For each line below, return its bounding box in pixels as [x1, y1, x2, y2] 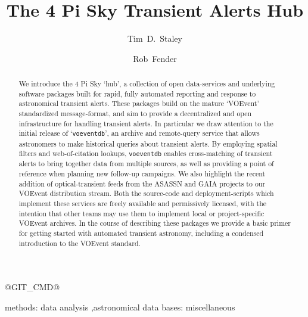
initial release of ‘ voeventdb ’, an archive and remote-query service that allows [18, 128, 260, 138]
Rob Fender [133, 52, 177, 64]
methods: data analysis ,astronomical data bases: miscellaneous [5, 300, 235, 313]
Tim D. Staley [127, 32, 182, 45]
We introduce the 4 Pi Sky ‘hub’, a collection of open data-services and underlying [18, 79, 275, 89]
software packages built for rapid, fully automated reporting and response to [18, 88, 256, 98]
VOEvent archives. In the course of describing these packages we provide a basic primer [18, 218, 291, 228]
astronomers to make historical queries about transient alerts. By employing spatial [18, 138, 278, 148]
